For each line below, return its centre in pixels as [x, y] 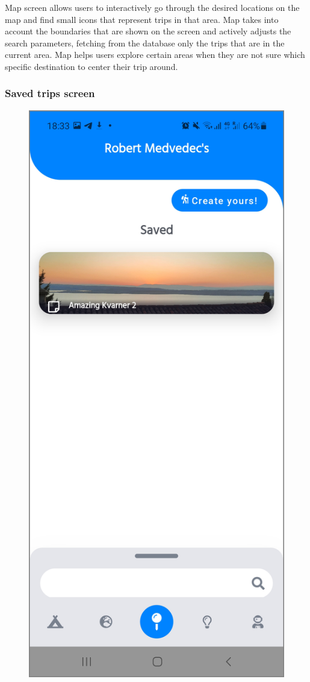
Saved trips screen [50, 93]
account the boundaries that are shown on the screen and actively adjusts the [148, 31]
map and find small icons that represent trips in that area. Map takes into [142, 19]
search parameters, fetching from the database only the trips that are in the [145, 43]
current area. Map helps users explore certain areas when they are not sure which [155, 55]
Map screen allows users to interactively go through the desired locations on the [152, 7]
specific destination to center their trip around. [91, 66]
